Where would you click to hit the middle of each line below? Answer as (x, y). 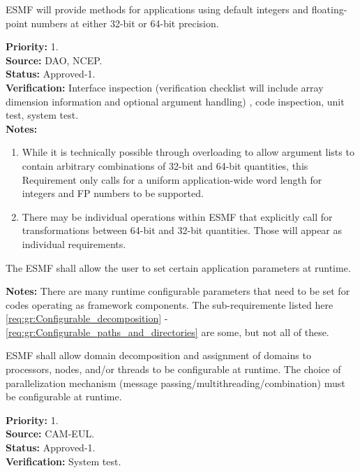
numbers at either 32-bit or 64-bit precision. (125, 23)
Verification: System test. (63, 461)
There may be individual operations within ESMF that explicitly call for (177, 216)
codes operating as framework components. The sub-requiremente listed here (170, 304)
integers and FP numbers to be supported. (113, 193)
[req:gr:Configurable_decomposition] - (87, 318)
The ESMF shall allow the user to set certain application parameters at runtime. (178, 267)
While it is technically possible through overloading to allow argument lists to (188, 152)
